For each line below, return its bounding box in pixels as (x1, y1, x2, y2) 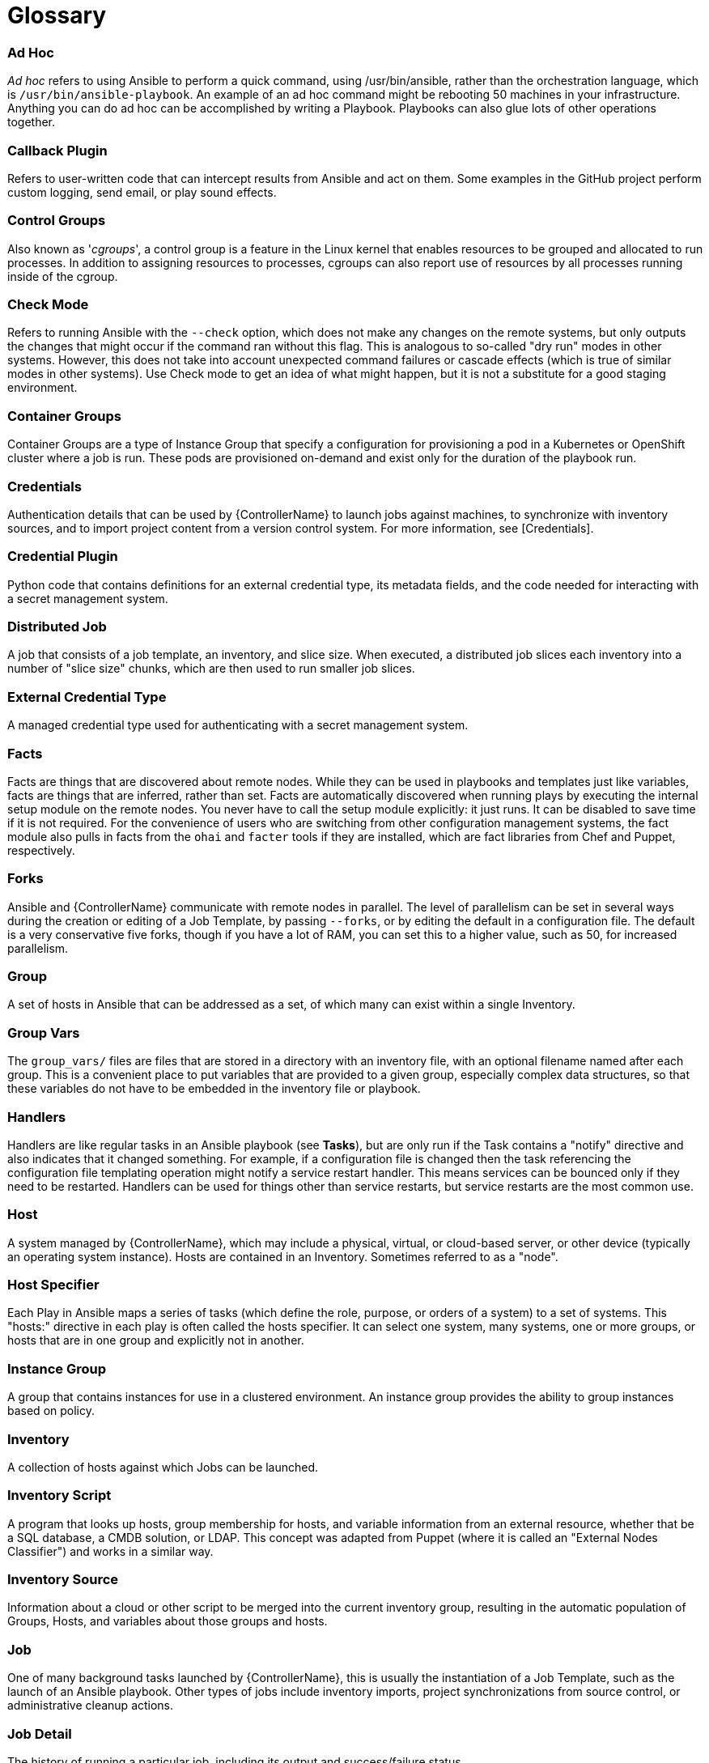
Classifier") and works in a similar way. (7, 1544, 214, 1558)
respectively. (7, 843, 75, 857)
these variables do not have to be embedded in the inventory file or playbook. (7, 1081, 421, 1096)
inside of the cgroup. (7, 269, 118, 283)
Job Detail (7, 1725, 72, 1742)
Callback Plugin (7, 142, 108, 159)
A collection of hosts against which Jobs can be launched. (7, 1459, 319, 1474)
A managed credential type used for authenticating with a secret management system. (7, 718, 469, 733)
